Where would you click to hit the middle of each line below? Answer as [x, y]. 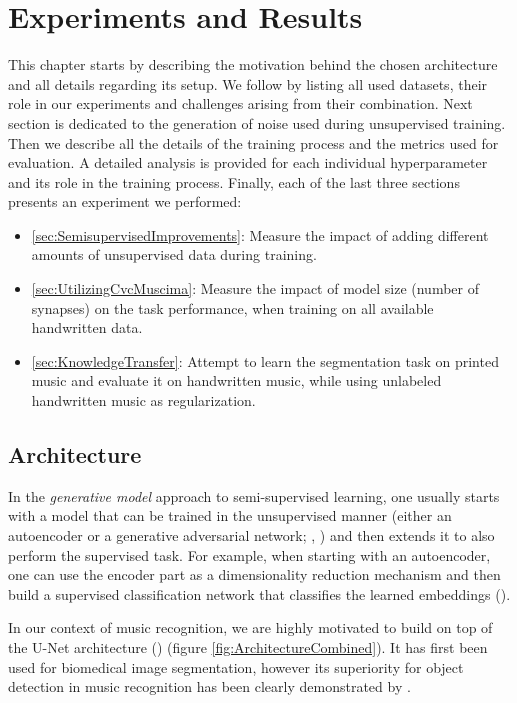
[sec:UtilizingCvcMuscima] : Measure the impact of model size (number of [255, 288]
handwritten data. [87, 327]
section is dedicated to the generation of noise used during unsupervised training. [257, 122]
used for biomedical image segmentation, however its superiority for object [236, 666]
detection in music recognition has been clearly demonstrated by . [209, 686]
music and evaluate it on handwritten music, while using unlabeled [236, 380]
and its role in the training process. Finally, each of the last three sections [234, 181]
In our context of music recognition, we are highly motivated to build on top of [250, 627]
